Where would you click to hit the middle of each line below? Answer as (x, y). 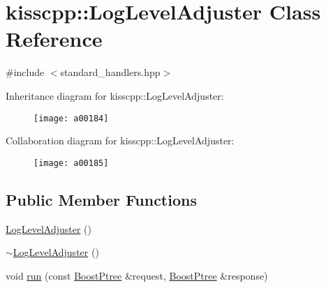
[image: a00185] (71, 163)
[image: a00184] (71, 118)
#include (25, 72)
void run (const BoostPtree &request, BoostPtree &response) (137, 275)
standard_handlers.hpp (110, 72)
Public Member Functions (101, 199)
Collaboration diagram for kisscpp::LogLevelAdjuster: (120, 141)
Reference (54, 39)
